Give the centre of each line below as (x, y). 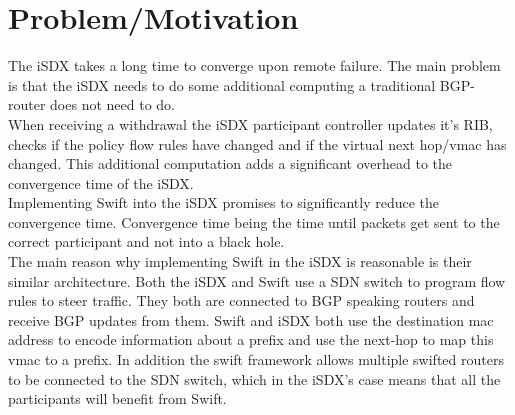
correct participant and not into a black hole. (146, 241)
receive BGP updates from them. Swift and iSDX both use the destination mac (251, 319)
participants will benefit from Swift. (117, 398)
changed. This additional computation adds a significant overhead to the (230, 163)
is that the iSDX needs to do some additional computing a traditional (222, 84)
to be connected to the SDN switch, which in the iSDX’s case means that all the (254, 378)
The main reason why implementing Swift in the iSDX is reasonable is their (240, 261)
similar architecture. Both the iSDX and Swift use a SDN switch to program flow (257, 280)
